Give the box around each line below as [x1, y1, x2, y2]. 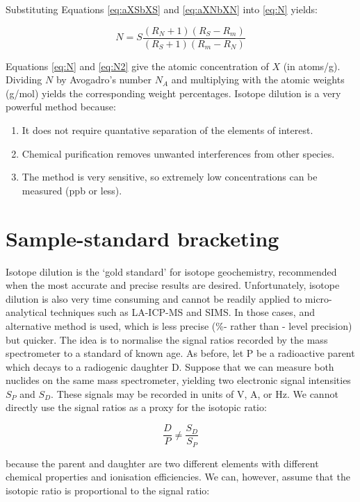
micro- [304, 291, 332, 306]
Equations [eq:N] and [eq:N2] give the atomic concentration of [6, 58, 269, 73]
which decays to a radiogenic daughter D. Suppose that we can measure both [6, 359, 334, 374]
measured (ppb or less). [22, 183, 122, 197]
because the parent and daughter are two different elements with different [6, 455, 319, 470]
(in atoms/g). [283, 58, 341, 73]
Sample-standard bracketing [6, 224, 279, 252]
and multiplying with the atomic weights [171, 72, 345, 87]
